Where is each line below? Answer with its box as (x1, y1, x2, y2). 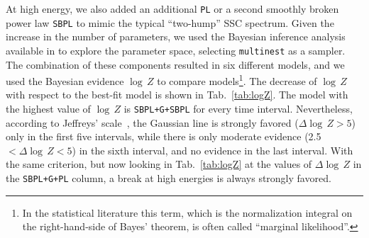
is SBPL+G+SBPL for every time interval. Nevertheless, (123, 101, 353, 115)
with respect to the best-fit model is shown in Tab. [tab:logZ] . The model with (6, 87, 348, 102)
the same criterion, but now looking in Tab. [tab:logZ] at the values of (6, 157, 312, 171)
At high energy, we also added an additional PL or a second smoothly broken (6, 1, 339, 16)
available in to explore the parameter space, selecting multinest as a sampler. (6, 42, 346, 57)
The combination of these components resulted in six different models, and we (6, 57, 345, 72)
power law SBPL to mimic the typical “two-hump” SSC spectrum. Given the (6, 15, 334, 30)
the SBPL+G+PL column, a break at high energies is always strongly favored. (6, 171, 331, 186)
